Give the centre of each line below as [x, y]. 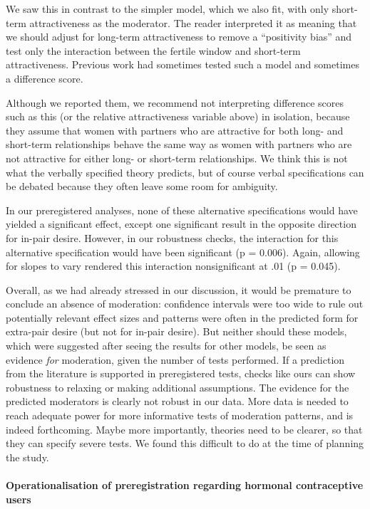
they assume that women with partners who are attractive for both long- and [175, 130]
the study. [27, 457]
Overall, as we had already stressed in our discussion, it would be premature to [179, 289]
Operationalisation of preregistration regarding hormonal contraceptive [185, 485]
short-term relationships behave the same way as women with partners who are [179, 144]
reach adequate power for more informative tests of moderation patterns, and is [180, 415]
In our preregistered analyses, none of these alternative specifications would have [182, 210]
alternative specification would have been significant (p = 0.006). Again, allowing [183, 252]
